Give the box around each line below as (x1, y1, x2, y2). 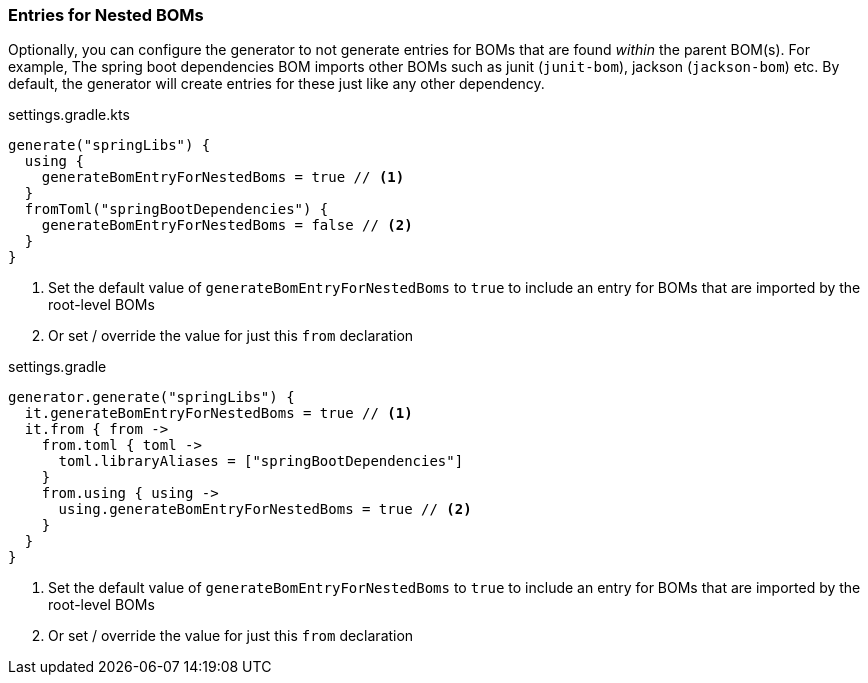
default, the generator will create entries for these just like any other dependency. (8, 75, 545, 93)
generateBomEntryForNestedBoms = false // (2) (41, 217, 413, 234)
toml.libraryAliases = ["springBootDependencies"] (58, 453, 464, 470)
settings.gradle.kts (8, 106, 130, 124)
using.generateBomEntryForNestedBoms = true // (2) (58, 501, 472, 518)
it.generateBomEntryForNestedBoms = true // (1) (24, 405, 413, 422)
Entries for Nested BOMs (8, 5, 204, 25)
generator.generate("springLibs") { (8, 389, 295, 406)
